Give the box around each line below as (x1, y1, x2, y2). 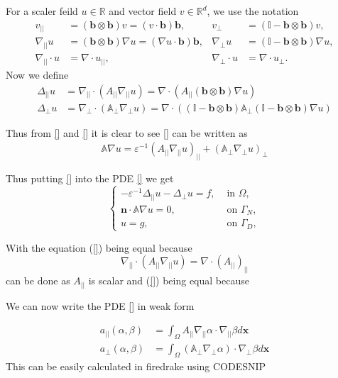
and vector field (109, 4, 177, 18)
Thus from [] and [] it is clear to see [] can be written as (6, 125, 248, 140)
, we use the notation (207, 4, 299, 18)
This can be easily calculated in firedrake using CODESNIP (6, 359, 266, 374)
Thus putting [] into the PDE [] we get (6, 171, 174, 186)
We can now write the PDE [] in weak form (6, 298, 195, 313)
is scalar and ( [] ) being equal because (88, 273, 249, 288)
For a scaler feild (6, 4, 78, 18)
